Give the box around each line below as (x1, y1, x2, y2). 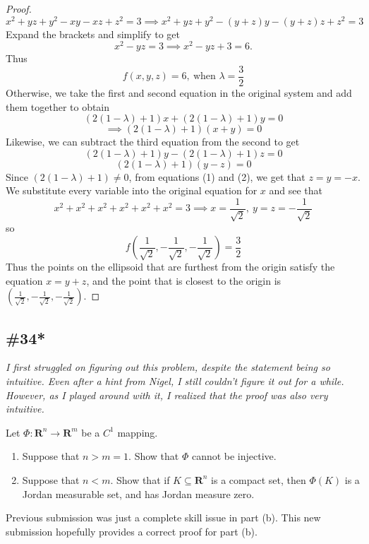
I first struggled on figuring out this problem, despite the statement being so (6, 360, 330, 374)
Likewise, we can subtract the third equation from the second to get (6, 134, 300, 149)
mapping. (117, 425, 158, 439)
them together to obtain (6, 99, 110, 114)
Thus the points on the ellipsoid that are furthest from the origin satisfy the (6, 259, 335, 274)
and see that (269, 183, 323, 198)
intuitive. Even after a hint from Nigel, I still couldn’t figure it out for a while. (6, 374, 344, 388)
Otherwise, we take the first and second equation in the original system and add (6, 85, 352, 100)
